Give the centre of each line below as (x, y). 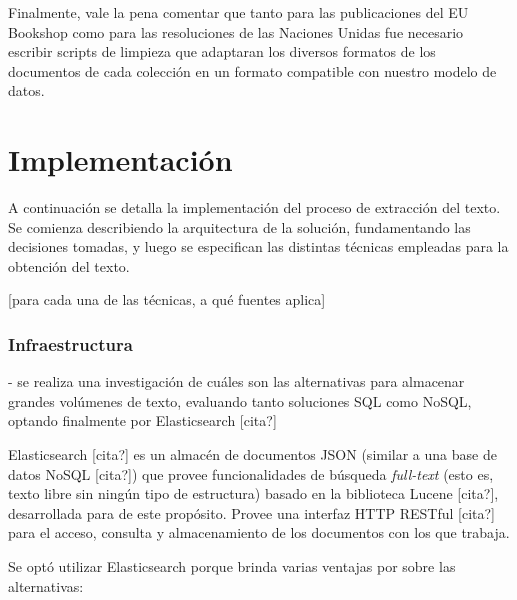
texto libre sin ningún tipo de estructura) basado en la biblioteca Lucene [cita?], (253, 493)
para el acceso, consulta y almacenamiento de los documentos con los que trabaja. (259, 532)
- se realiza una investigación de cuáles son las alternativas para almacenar (236, 381)
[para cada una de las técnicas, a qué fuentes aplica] (167, 299)
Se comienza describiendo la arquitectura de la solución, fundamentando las (239, 226)
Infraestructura (70, 343)
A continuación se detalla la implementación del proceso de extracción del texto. (254, 207)
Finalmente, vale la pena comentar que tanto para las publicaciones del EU (238, 12)
